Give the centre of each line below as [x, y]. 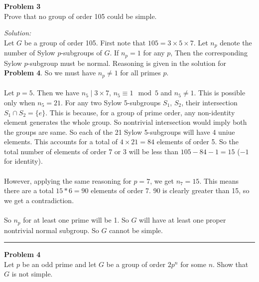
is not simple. [32, 274]
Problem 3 [22, 6]
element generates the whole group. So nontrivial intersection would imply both [126, 122]
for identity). [23, 161]
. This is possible [220, 93]
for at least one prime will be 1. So [76, 220]
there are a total [29, 190]
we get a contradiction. [39, 200]
